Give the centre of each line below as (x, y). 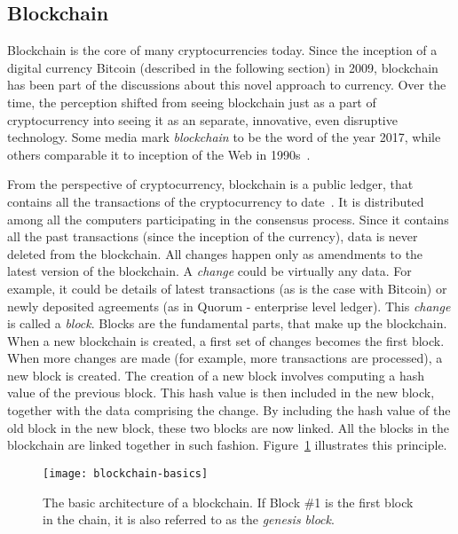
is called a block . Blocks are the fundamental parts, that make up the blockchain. (227, 323)
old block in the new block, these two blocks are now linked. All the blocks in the (229, 427)
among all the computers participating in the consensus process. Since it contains (228, 219)
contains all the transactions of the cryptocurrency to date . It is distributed (216, 201)
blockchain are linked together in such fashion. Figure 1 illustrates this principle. (227, 445)
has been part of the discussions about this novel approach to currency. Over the (227, 85)
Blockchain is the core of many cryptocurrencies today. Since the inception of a (222, 50)
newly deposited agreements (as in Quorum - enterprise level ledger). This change (229, 306)
